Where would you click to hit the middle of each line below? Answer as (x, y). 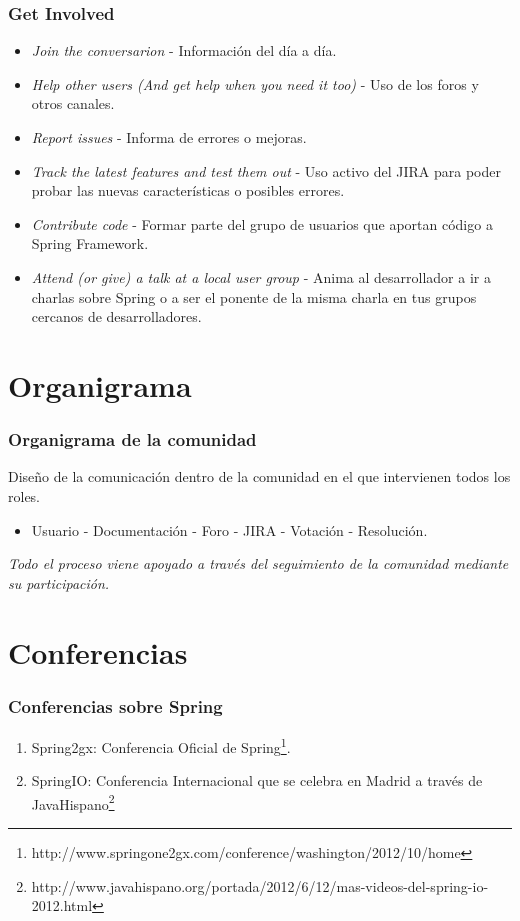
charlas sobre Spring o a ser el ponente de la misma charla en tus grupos (254, 296)
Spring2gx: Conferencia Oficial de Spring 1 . (161, 745)
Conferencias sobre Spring (115, 705)
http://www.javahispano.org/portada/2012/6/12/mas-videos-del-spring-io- (260, 885)
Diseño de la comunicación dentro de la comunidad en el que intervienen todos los (259, 476)
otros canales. (73, 103)
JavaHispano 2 (73, 802)
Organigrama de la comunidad (132, 439)
